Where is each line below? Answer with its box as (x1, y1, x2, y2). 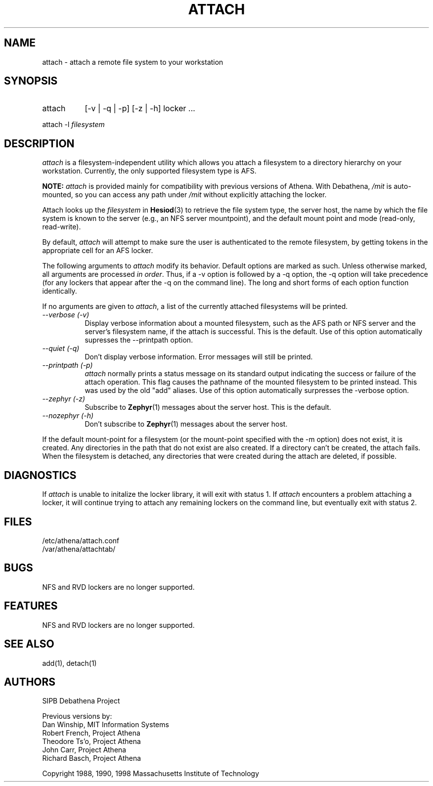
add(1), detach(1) (42, 658, 97, 667)
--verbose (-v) (42, 310, 89, 319)
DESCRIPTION (4, 137, 75, 150)
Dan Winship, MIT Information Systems (42, 720, 169, 729)
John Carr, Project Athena (42, 745, 127, 754)
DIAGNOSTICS (4, 469, 77, 481)
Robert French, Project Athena (42, 729, 140, 738)
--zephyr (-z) (42, 394, 86, 403)
